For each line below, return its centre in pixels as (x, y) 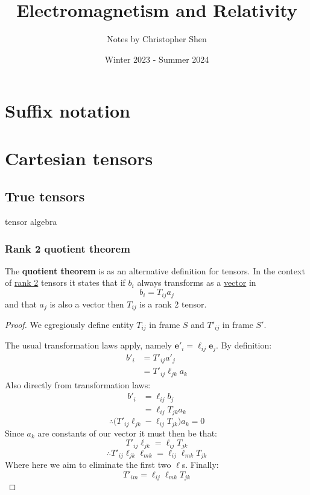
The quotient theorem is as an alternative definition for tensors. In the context (155, 270)
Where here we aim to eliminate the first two (88, 465)
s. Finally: (200, 465)
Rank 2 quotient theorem (68, 248)
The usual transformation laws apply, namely (88, 345)
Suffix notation (68, 111)
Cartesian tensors (79, 158)
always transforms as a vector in (197, 282)
